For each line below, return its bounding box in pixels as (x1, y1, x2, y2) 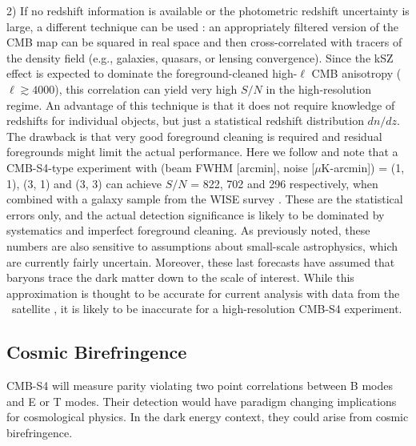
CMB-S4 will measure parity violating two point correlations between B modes (6, 377, 393, 394)
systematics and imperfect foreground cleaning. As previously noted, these (6, 222, 370, 239)
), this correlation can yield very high (54, 80, 238, 97)
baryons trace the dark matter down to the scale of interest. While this (6, 269, 354, 286)
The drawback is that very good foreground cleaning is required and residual (6, 127, 382, 144)
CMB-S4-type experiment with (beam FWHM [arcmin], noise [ (6, 159, 315, 175)
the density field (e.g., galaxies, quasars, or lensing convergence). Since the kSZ (6, 49, 394, 66)
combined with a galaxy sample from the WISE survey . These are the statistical (6, 191, 403, 207)
